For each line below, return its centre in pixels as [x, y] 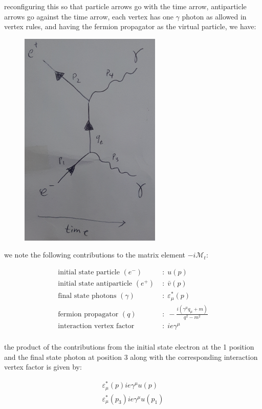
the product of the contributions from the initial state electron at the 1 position [129, 347]
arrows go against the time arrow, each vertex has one [89, 16]
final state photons [87, 296]
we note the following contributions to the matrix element [95, 255]
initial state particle [89, 272]
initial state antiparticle [95, 284]
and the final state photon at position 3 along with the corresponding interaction [131, 357]
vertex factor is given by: [43, 367]
